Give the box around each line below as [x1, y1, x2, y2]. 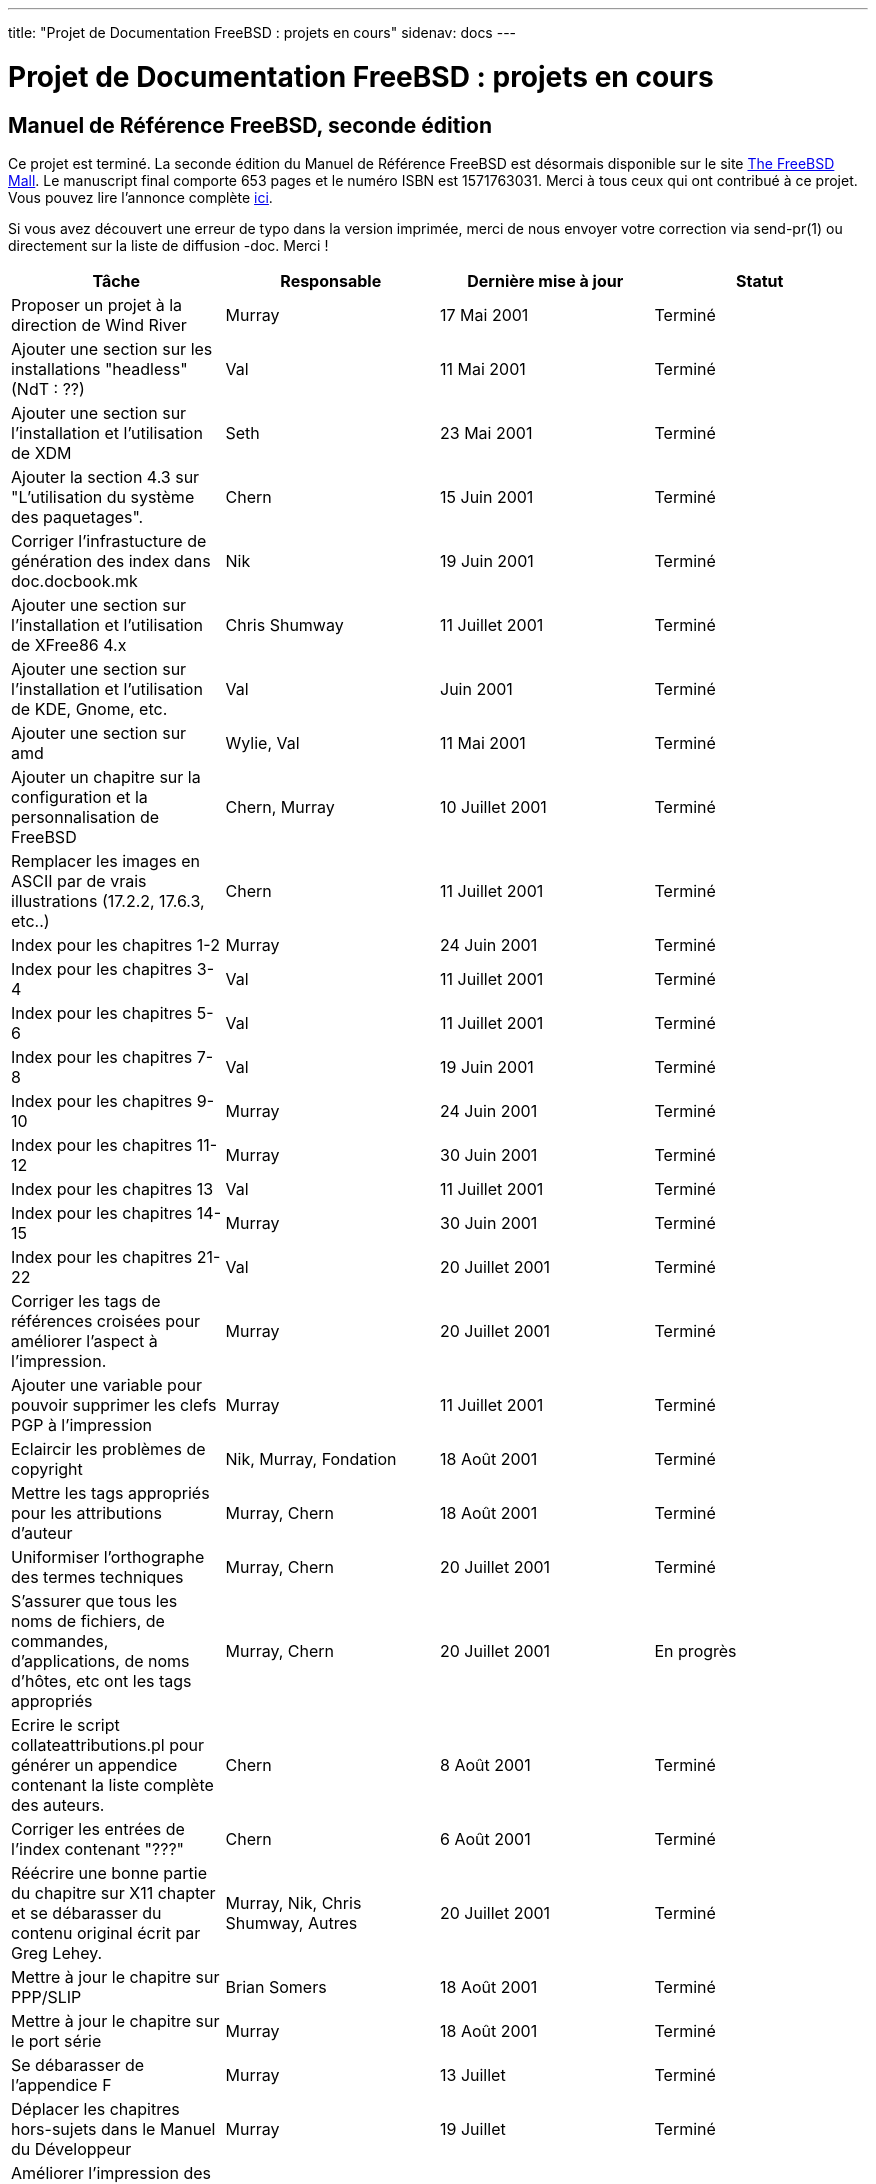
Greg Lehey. [11, 1942, 103, 1963]
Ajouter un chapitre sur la [11, 766, 201, 787]
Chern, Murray [225, 796, 335, 817]
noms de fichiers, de [11, 1610, 165, 1631]
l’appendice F [11, 2074, 112, 2095]
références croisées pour [11, 1310, 201, 1331]
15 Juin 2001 [440, 486, 534, 507]
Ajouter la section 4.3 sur [11, 466, 200, 487]
